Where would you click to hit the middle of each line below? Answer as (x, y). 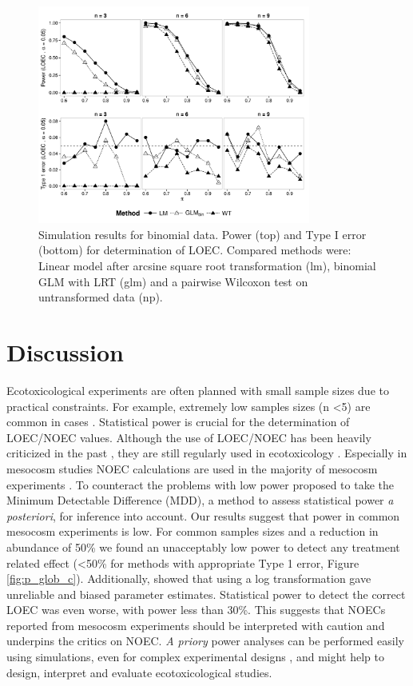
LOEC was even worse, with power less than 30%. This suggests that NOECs (196, 610)
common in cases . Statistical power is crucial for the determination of (178, 422)
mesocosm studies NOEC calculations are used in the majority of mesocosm (192, 468)
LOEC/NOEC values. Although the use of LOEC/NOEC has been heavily (189, 437)
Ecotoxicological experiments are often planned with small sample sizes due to (198, 390)
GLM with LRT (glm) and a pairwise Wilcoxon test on (173, 281)
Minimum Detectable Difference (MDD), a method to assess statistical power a (200, 500)
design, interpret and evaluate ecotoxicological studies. (139, 672)
